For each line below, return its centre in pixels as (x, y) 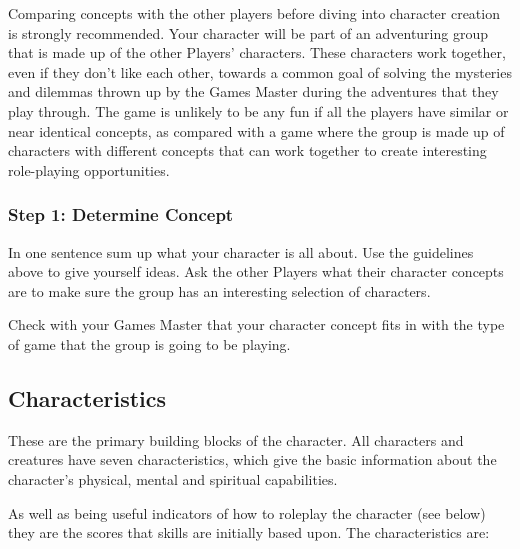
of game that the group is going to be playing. (149, 343)
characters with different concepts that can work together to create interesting (247, 150)
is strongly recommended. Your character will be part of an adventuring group (248, 32)
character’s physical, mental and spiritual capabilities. (173, 478)
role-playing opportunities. (89, 169)
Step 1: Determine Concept (121, 214)
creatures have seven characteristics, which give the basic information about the (252, 459)
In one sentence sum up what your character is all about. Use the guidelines (241, 251)
